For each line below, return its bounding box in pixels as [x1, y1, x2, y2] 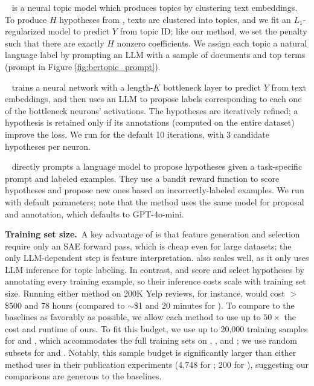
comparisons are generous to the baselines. [5, 370, 162, 382]
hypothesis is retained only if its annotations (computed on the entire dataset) [5, 116, 295, 129]
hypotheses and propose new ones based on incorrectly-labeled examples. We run [5, 184, 304, 196]
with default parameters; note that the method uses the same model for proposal [5, 195, 304, 208]
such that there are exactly [5, 36, 104, 49]
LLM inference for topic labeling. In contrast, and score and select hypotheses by [5, 263, 304, 275]
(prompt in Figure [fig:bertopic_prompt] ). [5, 60, 161, 72]
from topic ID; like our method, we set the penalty [120, 25, 307, 37]
